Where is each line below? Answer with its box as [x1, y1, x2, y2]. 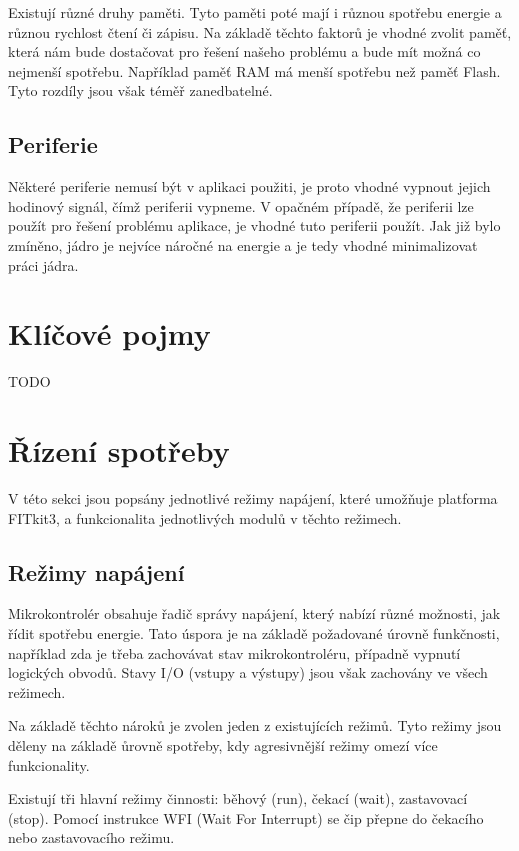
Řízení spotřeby [8, 430, 230, 471]
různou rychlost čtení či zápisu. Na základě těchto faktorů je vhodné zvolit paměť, [8, 21, 512, 42]
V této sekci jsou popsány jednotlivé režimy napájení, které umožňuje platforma [8, 487, 498, 508]
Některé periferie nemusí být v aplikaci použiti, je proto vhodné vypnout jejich [8, 176, 491, 197]
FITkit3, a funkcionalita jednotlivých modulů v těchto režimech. [8, 507, 402, 528]
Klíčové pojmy [8, 313, 211, 354]
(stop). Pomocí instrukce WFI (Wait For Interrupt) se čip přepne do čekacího [8, 807, 484, 828]
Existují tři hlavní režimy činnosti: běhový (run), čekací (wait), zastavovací [8, 788, 468, 809]
